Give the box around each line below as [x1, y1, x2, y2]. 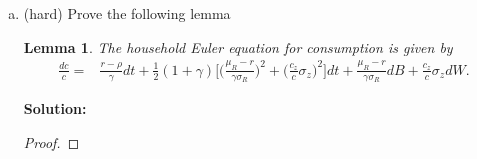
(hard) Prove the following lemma [23, 3, 231, 23]
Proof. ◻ [23, 131, 80, 152]
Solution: [23, 97, 87, 118]
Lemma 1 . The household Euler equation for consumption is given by [23, 36, 453, 57]
